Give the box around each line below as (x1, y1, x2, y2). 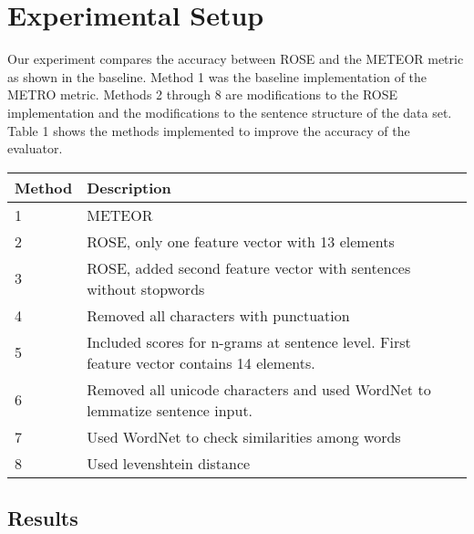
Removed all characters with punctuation (87, 304, 350, 326)
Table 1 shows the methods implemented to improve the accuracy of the (7, 120, 410, 140)
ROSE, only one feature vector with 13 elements (87, 230, 395, 252)
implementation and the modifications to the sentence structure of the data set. (7, 102, 452, 121)
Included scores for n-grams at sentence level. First (87, 330, 411, 352)
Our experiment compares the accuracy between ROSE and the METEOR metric (7, 49, 464, 68)
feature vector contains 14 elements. (87, 351, 315, 373)
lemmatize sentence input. (87, 399, 253, 421)
